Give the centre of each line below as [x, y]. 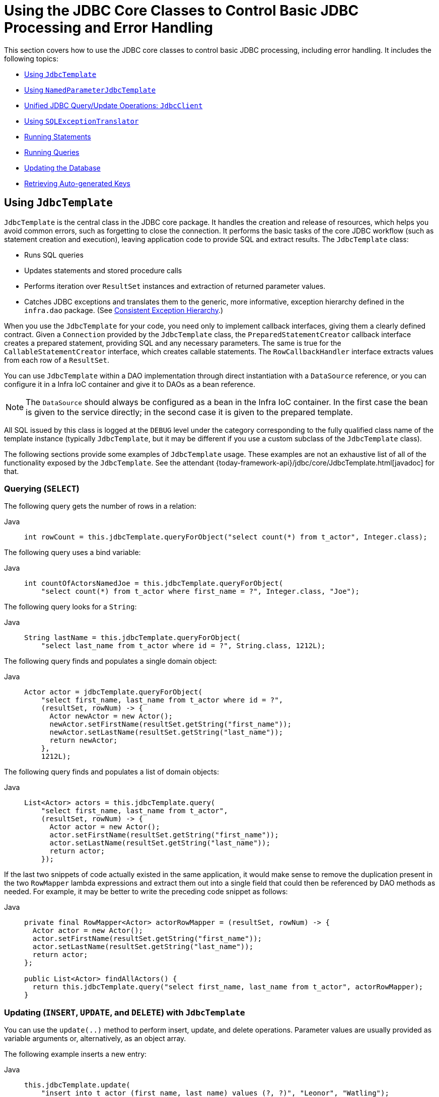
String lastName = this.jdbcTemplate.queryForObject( [132, 638]
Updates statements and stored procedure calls [103, 270]
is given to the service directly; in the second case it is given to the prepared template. [189, 412]
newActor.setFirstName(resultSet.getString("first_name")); [171, 724]
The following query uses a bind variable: [72, 553]
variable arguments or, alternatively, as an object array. [95, 1039]
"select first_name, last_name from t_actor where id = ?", [162, 700]
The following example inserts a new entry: [76, 1054]
